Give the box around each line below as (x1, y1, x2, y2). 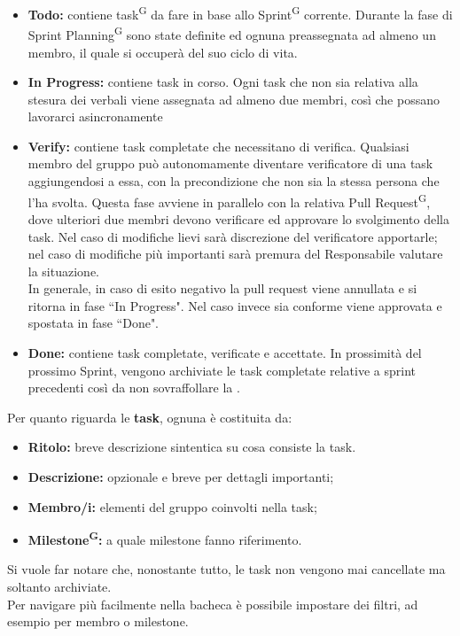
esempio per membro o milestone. (7, 612, 189, 631)
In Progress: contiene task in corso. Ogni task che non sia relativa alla (27, 73, 418, 91)
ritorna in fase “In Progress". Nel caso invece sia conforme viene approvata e (27, 296, 442, 314)
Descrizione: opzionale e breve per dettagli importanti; (27, 468, 334, 486)
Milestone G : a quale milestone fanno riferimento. (27, 528, 302, 548)
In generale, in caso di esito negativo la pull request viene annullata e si (27, 279, 417, 298)
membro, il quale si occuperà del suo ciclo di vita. (27, 43, 298, 61)
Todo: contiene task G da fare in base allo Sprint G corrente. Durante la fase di (27, 3, 453, 23)
